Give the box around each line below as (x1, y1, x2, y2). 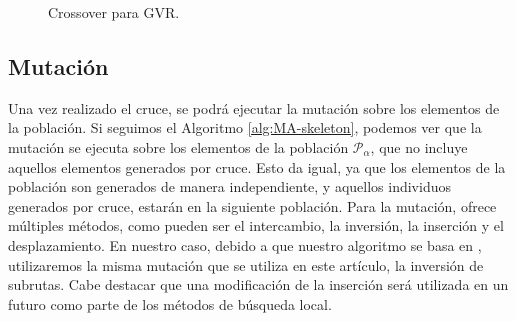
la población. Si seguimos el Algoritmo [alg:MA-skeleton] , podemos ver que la (8, 117, 482, 138)
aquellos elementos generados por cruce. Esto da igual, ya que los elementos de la (8, 156, 506, 177)
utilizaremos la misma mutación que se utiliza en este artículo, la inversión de (8, 254, 484, 275)
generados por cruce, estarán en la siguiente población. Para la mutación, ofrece (8, 195, 497, 216)
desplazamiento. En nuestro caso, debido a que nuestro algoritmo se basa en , (8, 234, 482, 255)
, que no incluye (370, 136, 468, 157)
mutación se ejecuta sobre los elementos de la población (8, 136, 349, 157)
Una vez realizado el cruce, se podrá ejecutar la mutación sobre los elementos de (8, 97, 500, 118)
